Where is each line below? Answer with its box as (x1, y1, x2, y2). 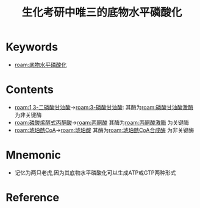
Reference (5, 191, 59, 204)
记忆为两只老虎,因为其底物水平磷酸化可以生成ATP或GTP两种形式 (14, 168, 176, 176)
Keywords (5, 40, 59, 54)
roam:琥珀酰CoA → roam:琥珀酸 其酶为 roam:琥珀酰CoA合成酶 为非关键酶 (14, 126, 195, 134)
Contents (5, 83, 54, 97)
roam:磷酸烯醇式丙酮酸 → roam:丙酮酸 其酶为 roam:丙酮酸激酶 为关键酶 (14, 119, 190, 126)
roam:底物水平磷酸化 (14, 61, 67, 68)
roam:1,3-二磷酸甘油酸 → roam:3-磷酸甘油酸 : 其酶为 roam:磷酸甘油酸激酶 (14, 103, 193, 111)
